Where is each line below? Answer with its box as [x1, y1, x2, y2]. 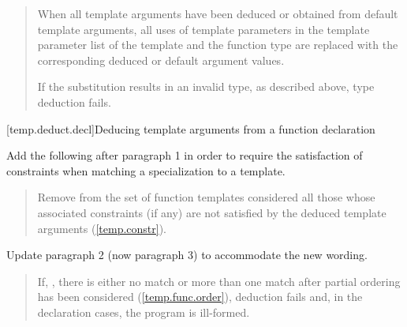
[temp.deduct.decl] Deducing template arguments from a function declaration [6, 120, 375, 137]
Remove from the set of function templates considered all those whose [37, 189, 375, 205]
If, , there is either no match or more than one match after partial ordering [37, 272, 401, 289]
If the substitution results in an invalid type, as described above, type [37, 78, 375, 95]
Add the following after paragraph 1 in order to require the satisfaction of [6, 147, 363, 163]
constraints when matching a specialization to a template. [6, 162, 286, 179]
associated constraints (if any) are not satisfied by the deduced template [37, 204, 386, 220]
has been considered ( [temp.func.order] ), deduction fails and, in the [37, 288, 363, 305]
